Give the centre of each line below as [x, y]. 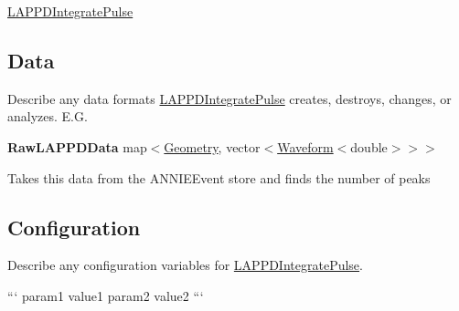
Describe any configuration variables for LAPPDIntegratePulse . [185, 265]
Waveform [305, 146]
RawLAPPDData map [77, 146]
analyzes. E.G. [48, 116]
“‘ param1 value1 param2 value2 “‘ [106, 295]
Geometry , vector [212, 146]
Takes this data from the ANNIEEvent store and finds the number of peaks [219, 177]
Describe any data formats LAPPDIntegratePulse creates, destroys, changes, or [229, 98]
